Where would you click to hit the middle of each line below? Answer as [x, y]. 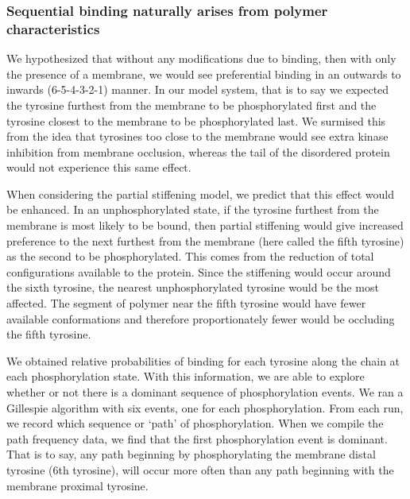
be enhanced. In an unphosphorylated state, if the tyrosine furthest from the [193, 209]
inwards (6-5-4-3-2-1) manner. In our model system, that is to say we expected [198, 89]
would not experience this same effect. [99, 167]
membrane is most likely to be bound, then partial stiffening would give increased [205, 225]
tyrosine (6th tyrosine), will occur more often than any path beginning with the [200, 469]
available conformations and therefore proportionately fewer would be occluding [201, 318]
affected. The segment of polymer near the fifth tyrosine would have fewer [186, 303]
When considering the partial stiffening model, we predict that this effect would [201, 193]
